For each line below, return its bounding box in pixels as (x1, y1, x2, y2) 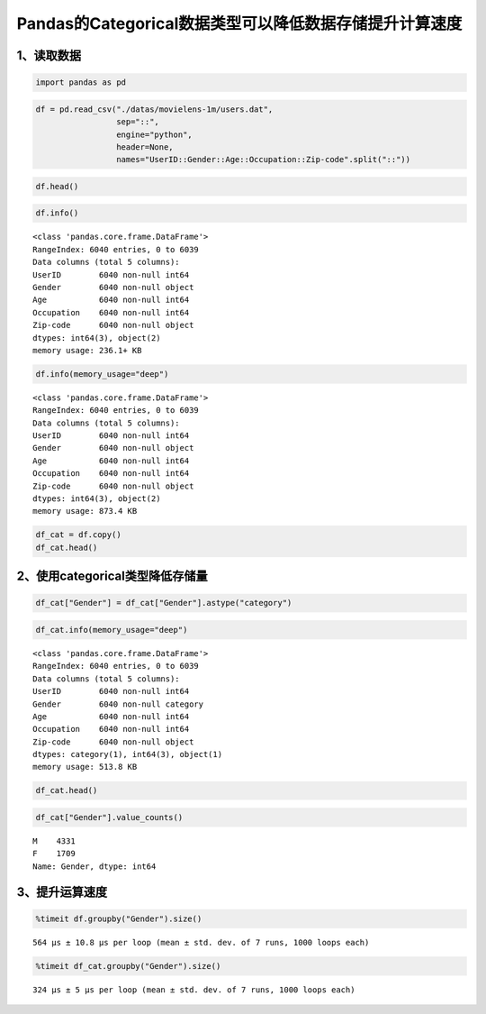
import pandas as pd (35, 78, 126, 87)
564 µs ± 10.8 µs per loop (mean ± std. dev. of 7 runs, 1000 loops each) (32, 937, 370, 947)
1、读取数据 (16, 48, 82, 63)
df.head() (35, 181, 79, 191)
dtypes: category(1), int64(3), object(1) (32, 749, 223, 760)
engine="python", (115, 129, 193, 140)
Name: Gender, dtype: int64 (32, 861, 157, 872)
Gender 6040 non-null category (32, 699, 204, 709)
